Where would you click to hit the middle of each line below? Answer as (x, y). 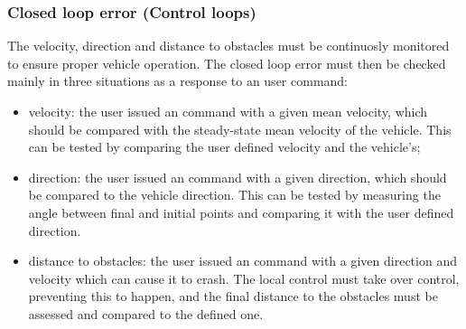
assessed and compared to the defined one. (146, 313)
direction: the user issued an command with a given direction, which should (238, 177)
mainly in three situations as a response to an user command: (178, 81)
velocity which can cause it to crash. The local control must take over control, (244, 278)
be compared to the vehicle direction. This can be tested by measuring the (234, 195)
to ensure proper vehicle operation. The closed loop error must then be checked (227, 63)
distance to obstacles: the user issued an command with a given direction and (242, 261)
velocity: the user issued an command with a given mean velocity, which (228, 111)
